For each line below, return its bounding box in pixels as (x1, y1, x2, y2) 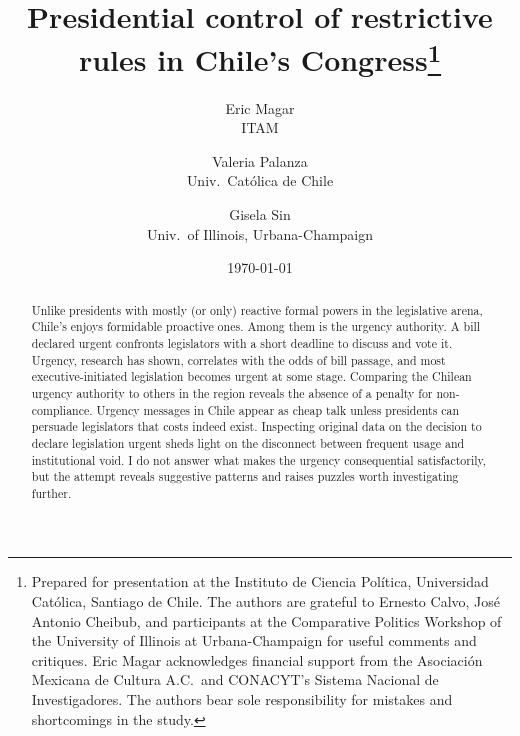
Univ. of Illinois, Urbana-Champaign (146, 223, 374, 244)
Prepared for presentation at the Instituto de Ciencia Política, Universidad (31, 571, 489, 592)
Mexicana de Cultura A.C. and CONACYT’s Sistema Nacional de (31, 669, 439, 690)
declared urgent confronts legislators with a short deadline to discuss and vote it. (31, 334, 453, 351)
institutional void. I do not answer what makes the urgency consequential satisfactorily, (31, 451, 487, 468)
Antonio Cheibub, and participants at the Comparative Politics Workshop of (31, 610, 502, 631)
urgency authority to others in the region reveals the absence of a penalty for (31, 384, 433, 401)
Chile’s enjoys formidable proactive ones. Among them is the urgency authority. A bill (31, 318, 481, 335)
